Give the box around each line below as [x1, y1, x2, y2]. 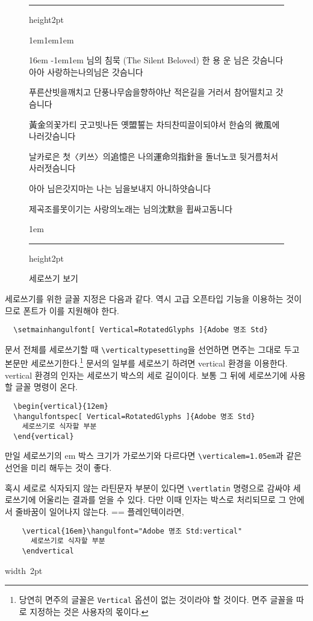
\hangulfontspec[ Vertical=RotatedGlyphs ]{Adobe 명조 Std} [13, 412, 255, 421]
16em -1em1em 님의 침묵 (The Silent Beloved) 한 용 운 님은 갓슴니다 [29, 54, 284, 66]
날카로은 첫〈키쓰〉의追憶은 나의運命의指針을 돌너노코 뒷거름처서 [29, 150, 279, 162]
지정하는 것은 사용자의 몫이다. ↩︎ [29, 605, 149, 617]
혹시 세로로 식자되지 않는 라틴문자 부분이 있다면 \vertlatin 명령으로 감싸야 [5, 481, 291, 494]
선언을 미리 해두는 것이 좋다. [5, 461, 112, 474]
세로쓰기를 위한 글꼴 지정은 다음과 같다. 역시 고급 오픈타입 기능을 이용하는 [5, 292, 284, 304]
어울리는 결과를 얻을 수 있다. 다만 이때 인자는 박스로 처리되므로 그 [39, 493, 287, 506]
